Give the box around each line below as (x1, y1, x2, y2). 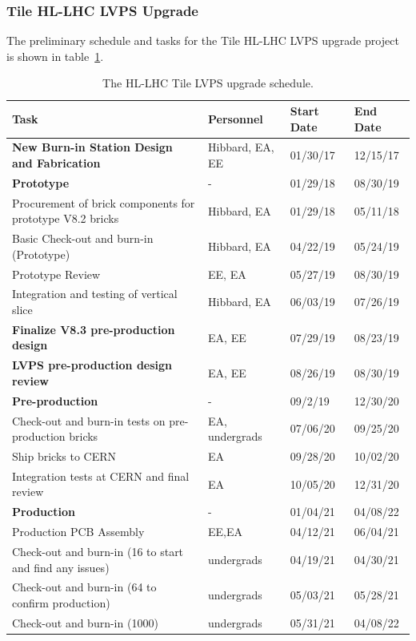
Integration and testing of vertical (12, 285, 178, 302)
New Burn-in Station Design (12, 139, 173, 155)
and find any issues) (12, 558, 110, 575)
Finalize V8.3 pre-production (12, 320, 175, 337)
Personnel (208, 110, 263, 127)
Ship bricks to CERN (12, 448, 117, 465)
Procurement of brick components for (12, 194, 195, 211)
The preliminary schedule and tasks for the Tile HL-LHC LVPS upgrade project (6, 32, 399, 49)
